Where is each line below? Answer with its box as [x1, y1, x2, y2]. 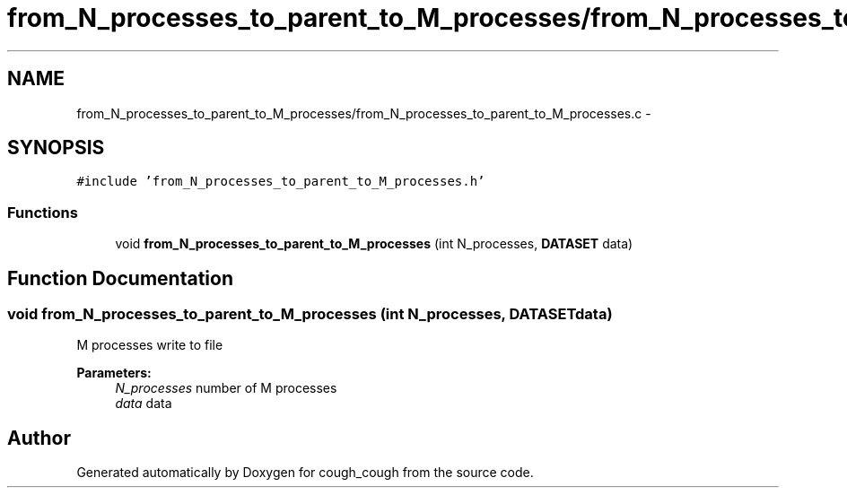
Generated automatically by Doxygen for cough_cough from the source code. [76, 465, 534, 481]
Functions [7, 203, 78, 221]
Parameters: [76, 365, 152, 381]
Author [7, 426, 71, 449]
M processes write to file [76, 337, 223, 353]
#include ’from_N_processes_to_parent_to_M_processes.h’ [76, 174, 485, 189]
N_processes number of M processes [115, 380, 337, 396]
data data [115, 395, 172, 412]
